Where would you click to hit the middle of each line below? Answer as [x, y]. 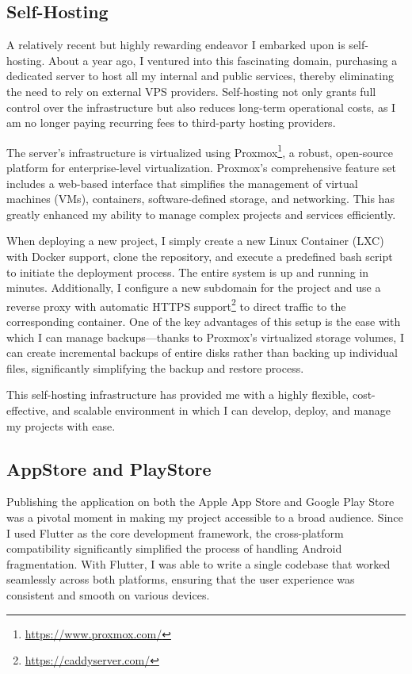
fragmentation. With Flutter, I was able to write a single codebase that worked [198, 563]
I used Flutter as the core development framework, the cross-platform [175, 532]
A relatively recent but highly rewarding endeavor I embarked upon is [176, 45]
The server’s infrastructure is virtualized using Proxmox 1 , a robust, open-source [200, 151]
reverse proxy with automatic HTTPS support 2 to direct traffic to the [176, 304]
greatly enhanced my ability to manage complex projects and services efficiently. [201, 214]
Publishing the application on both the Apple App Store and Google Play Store [200, 502]
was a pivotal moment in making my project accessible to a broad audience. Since [205, 517]
